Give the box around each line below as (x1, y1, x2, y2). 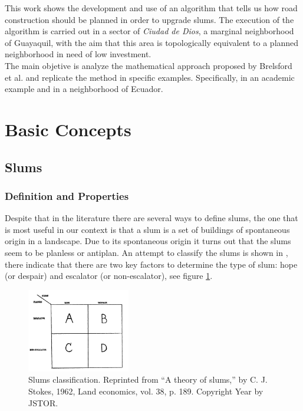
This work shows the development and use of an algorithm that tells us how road (5, 2, 298, 14)
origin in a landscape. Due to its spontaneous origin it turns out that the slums (5, 235, 291, 247)
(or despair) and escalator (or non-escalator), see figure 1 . (5, 269, 213, 282)
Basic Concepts (5, 117, 131, 141)
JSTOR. (28, 396, 58, 409)
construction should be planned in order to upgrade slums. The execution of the (5, 13, 294, 25)
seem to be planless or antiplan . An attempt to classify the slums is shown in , (5, 246, 288, 258)
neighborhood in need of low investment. (5, 48, 151, 60)
